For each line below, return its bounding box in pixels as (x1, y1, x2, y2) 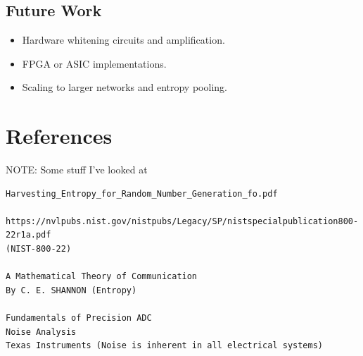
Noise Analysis (6, 326, 77, 337)
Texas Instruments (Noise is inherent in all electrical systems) (6, 340, 324, 351)
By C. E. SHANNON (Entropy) (6, 285, 137, 295)
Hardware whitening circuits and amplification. (22, 32, 225, 47)
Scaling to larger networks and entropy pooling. (22, 80, 227, 94)
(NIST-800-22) (6, 244, 72, 254)
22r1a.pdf (6, 230, 51, 240)
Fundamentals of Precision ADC (6, 313, 152, 324)
